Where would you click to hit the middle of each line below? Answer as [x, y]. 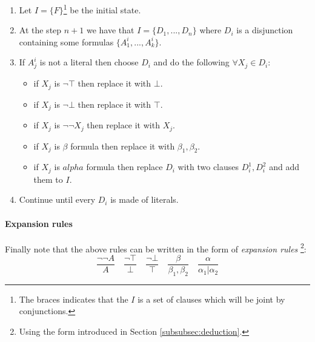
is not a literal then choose [89, 62]
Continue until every [57, 199]
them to [48, 179]
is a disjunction [265, 30]
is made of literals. [144, 199]
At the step [40, 30]
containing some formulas [66, 41]
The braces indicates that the [74, 299]
